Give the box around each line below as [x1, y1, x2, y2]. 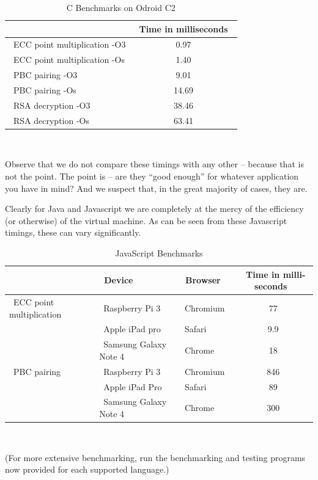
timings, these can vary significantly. [5, 226, 141, 239]
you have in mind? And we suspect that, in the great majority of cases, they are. [5, 181, 308, 194]
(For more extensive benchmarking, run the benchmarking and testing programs [5, 451, 306, 464]
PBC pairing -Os [13, 83, 76, 96]
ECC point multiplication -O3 [13, 38, 126, 51]
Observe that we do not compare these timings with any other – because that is [5, 158, 304, 170]
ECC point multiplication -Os [13, 53, 125, 66]
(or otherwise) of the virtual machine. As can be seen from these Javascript [5, 214, 287, 227]
